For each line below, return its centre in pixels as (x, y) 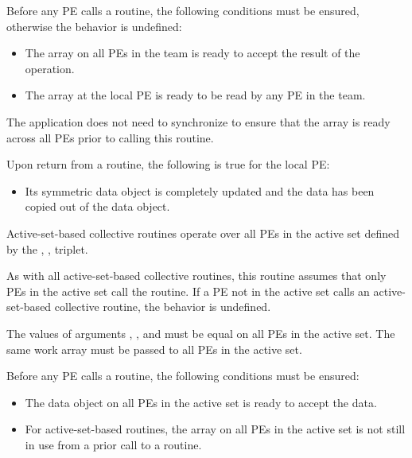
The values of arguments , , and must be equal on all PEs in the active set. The (201, 333)
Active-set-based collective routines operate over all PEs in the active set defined (203, 233)
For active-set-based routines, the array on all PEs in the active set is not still (215, 429)
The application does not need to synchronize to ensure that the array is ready (198, 121)
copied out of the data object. (97, 206)
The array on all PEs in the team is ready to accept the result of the (192, 53)
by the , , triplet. (47, 248)
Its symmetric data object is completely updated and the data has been (200, 190)
